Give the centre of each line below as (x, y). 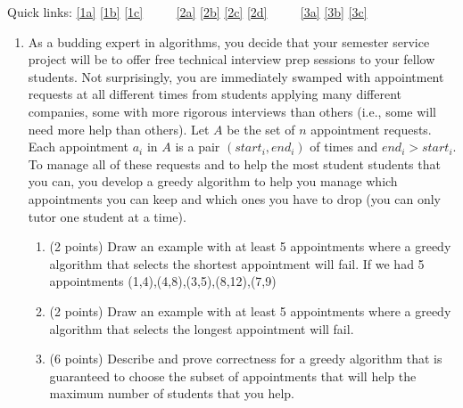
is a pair (198, 147)
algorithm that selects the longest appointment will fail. (202, 328)
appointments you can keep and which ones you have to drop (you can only (234, 198)
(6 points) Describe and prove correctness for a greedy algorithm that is (246, 359)
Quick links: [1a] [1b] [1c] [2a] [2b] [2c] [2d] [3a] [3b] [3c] (187, 12)
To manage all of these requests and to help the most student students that (234, 163)
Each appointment (79, 147)
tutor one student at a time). (107, 216)
